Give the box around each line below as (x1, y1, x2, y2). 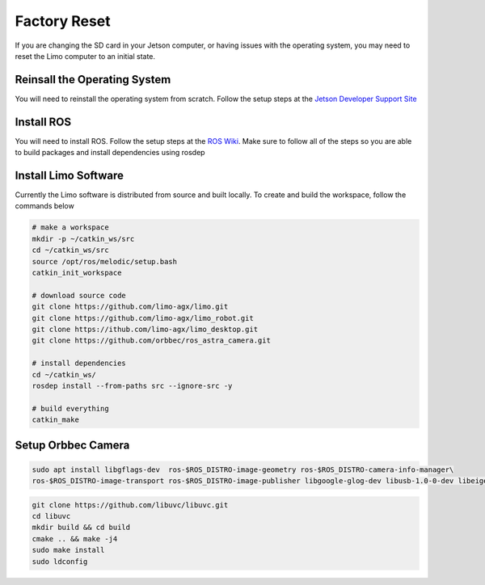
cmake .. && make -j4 (32, 534, 118, 543)
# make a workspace (32, 223, 109, 232)
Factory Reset (15, 12, 111, 30)
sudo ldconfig (32, 557, 88, 566)
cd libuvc (32, 511, 71, 521)
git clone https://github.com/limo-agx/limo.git (32, 302, 229, 311)
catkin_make (32, 415, 80, 424)
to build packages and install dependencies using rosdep (15, 148, 205, 158)
